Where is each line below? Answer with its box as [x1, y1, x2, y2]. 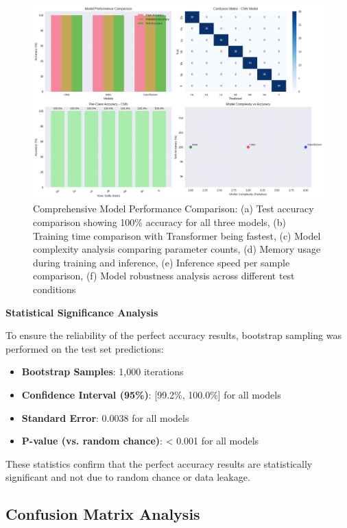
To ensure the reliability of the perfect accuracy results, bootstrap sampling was [5, 328, 342, 342]
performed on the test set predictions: [5, 341, 164, 355]
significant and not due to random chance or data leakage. [5, 470, 250, 484]
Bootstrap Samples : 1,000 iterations [21, 364, 184, 379]
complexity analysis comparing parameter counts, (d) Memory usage [33, 242, 321, 256]
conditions [33, 281, 76, 296]
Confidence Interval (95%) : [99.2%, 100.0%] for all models [21, 387, 281, 401]
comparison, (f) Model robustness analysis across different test [33, 268, 295, 283]
